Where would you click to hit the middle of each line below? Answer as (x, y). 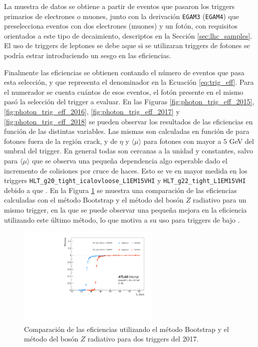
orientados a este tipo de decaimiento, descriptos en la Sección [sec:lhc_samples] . (128, 35)
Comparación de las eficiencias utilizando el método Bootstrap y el (126, 329)
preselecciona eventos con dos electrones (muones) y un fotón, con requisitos (121, 26)
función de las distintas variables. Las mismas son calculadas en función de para (127, 131)
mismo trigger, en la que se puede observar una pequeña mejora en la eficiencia (125, 210)
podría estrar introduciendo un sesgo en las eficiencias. (88, 55)
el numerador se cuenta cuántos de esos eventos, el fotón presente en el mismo (124, 92)
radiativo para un (220, 200)
